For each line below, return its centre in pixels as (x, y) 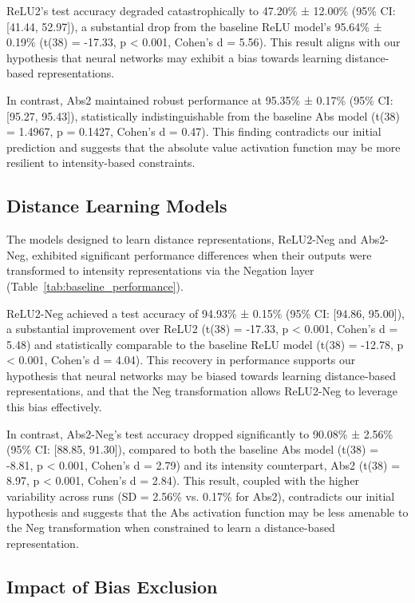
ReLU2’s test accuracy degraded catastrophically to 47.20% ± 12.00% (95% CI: (201, 10)
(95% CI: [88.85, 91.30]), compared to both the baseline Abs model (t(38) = (193, 449)
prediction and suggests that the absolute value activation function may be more (204, 147)
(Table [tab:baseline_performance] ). (95, 286)
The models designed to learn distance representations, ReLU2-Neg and (182, 239)
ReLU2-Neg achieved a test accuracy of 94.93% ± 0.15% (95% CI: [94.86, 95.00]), (206, 313)
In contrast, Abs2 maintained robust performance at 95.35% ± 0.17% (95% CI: (200, 99)
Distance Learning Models (117, 206)
